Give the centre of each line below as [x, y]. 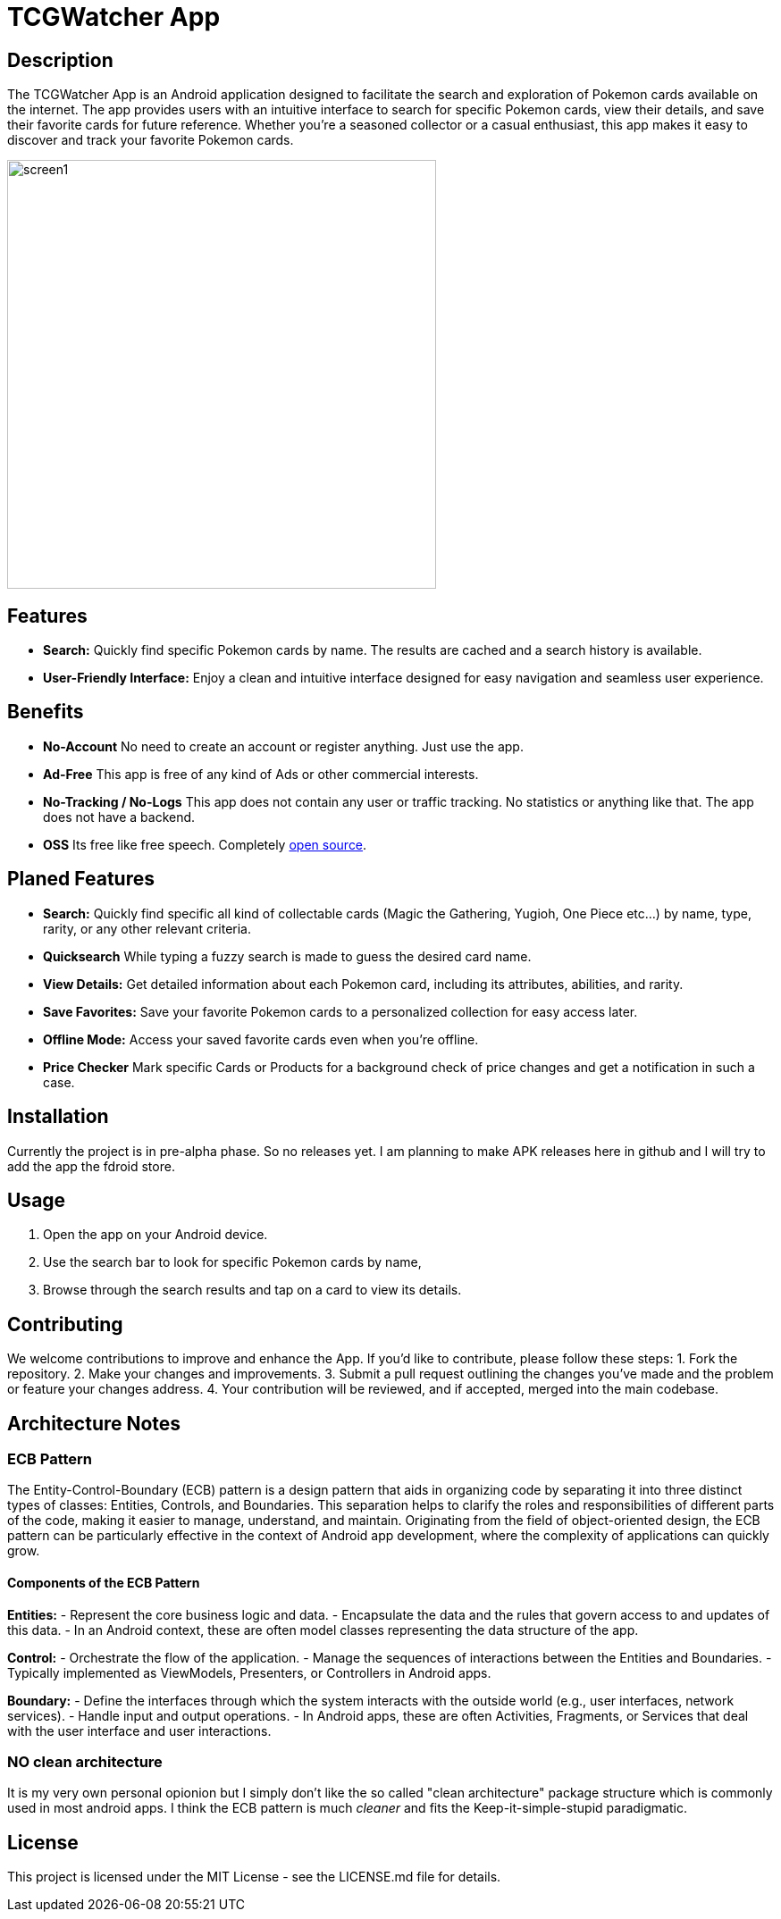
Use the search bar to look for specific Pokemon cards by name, [232, 1262]
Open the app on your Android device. [155, 1235]
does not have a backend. [119, 817]
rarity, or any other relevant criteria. [147, 928]
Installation [58, 1117]
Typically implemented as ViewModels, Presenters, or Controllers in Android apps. [249, 1672]
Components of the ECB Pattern [104, 1583]
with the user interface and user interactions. [139, 1730]
